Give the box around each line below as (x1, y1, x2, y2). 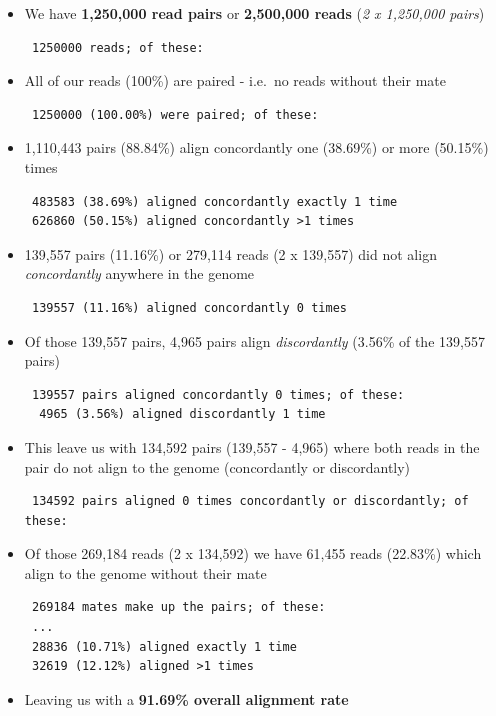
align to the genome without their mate (24, 562, 267, 583)
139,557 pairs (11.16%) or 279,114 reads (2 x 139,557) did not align (24, 243, 437, 264)
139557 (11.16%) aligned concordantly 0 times (31, 300, 347, 315)
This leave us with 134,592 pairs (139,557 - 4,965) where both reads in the (24, 436, 480, 457)
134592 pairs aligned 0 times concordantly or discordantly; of (31, 494, 469, 509)
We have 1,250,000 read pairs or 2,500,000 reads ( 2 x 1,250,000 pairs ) (24, 3, 485, 23)
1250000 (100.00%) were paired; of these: (31, 107, 319, 122)
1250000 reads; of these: (31, 40, 204, 55)
